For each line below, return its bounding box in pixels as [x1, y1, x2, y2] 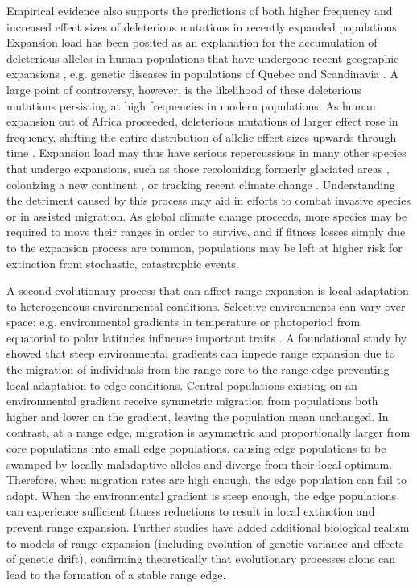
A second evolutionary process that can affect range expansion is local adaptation [6, 282, 409, 299]
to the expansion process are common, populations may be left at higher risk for [6, 238, 403, 255]
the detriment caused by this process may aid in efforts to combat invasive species [6, 192, 411, 209]
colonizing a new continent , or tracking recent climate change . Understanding [6, 176, 395, 193]
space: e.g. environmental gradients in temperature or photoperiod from [6, 313, 361, 330]
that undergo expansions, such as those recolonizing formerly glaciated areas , [6, 159, 390, 176]
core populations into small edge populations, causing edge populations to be [6, 440, 386, 457]
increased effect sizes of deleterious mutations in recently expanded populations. [6, 18, 400, 35]
